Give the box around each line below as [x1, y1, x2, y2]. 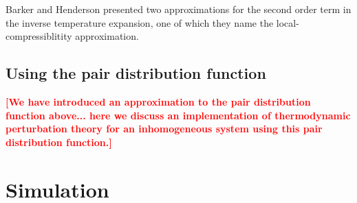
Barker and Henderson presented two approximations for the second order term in [6, 2, 351, 16]
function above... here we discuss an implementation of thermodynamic [6, 108, 351, 122]
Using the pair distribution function [6, 62, 266, 84]
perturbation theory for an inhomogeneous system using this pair [6, 121, 323, 136]
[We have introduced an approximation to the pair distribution [6, 94, 311, 108]
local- [276, 15, 299, 29]
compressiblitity [6, 29, 72, 43]
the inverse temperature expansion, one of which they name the [6, 15, 274, 29]
